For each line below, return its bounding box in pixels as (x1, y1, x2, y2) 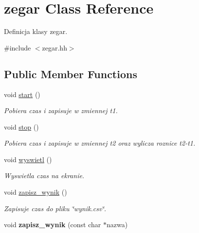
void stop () (4, 121, 39, 132)
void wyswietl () (4, 154, 52, 164)
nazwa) (106, 219, 128, 230)
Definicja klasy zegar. (4, 26, 68, 36)
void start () (4, 89, 40, 99)
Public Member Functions (4, 66, 137, 81)
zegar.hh (42, 42, 67, 52)
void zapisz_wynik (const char (4, 219, 101, 230)
